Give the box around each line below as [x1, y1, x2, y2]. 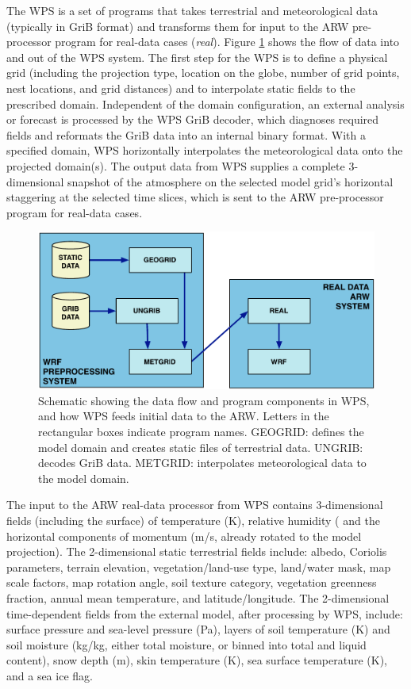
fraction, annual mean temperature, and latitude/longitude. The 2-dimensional [6, 589, 390, 606]
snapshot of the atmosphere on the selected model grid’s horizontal [67, 173, 394, 189]
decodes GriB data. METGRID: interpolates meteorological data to [38, 454, 367, 471]
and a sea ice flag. [6, 667, 93, 683]
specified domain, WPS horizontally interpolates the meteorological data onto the [6, 142, 403, 159]
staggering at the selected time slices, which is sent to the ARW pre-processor [6, 189, 384, 205]
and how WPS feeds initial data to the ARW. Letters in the [38, 408, 329, 424]
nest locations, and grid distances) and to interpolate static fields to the [6, 79, 355, 96]
